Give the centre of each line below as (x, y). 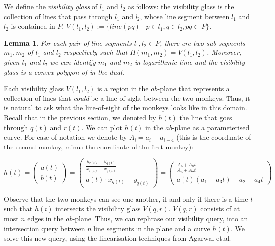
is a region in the (123, 88)
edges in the (46, 218)
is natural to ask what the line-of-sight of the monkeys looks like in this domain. (126, 108)
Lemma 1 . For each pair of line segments (68, 42)
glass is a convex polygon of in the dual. (64, 72)
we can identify (73, 62)
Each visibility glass (34, 88)
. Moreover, (224, 52)
